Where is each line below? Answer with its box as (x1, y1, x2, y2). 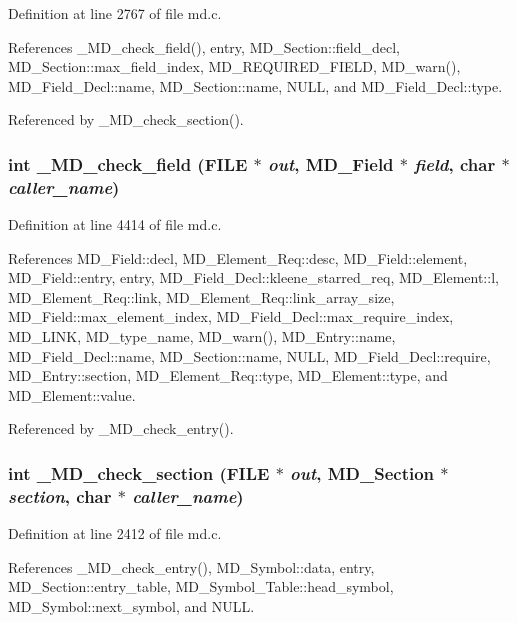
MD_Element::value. (8, 384, 136, 405)
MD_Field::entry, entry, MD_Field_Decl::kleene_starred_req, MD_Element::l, (8, 267, 499, 288)
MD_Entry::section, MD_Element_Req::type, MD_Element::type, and (8, 365, 448, 386)
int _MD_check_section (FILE (8, 460, 270, 485)
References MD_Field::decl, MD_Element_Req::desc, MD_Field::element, (8, 247, 468, 268)
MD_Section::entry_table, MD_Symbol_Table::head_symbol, (8, 576, 394, 597)
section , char (8, 483, 112, 508)
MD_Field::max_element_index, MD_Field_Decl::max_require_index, (8, 306, 454, 327)
